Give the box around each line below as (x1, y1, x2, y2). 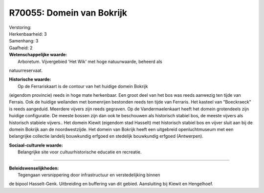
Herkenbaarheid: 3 (9, 31, 47, 37)
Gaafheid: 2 (9, 44, 33, 51)
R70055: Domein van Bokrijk (9, 7, 127, 18)
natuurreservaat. (9, 67, 43, 73)
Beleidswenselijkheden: (9, 165, 59, 171)
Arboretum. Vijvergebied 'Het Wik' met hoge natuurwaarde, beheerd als (18, 59, 162, 64)
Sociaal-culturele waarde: (9, 142, 63, 148)
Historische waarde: (9, 76, 51, 83)
